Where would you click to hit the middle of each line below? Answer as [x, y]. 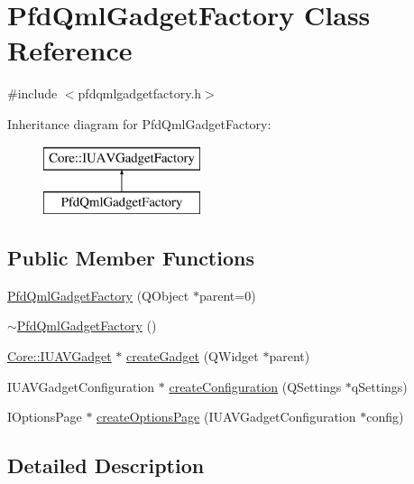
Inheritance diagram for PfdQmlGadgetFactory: [139, 123]
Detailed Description [106, 465]
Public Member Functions [131, 258]
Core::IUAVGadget [60, 356]
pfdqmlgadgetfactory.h [140, 93]
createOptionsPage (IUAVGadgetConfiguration [226, 417]
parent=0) [227, 295]
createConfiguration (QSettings [255, 386]
